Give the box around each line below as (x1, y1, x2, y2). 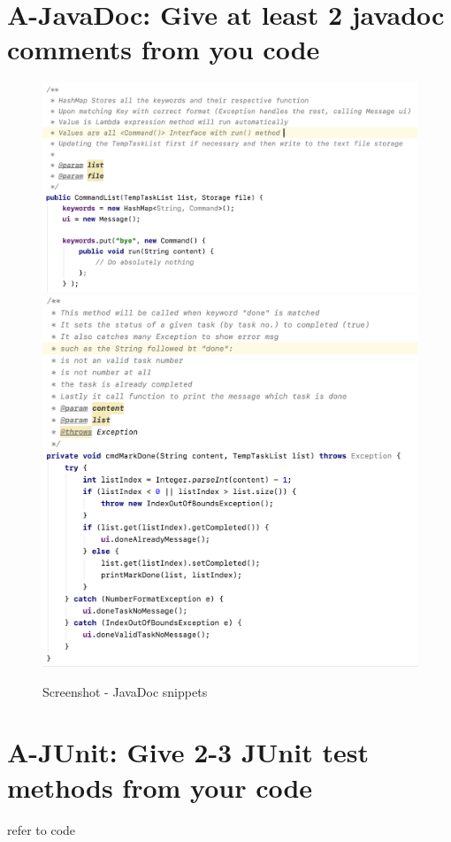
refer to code (7, 820, 76, 838)
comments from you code (7, 31, 320, 67)
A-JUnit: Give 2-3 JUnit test (7, 734, 369, 770)
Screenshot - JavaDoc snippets (42, 682, 208, 700)
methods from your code (7, 769, 313, 805)
